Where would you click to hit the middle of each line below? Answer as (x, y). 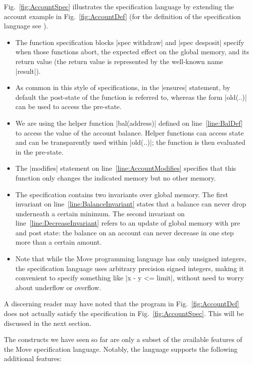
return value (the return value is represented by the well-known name (119, 61)
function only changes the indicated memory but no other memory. (116, 177)
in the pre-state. (39, 151)
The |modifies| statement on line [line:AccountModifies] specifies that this (126, 168)
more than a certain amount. (59, 242)
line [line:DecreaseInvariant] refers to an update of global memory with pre (128, 223)
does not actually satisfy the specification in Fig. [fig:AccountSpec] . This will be (124, 313)
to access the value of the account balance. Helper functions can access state (129, 132)
